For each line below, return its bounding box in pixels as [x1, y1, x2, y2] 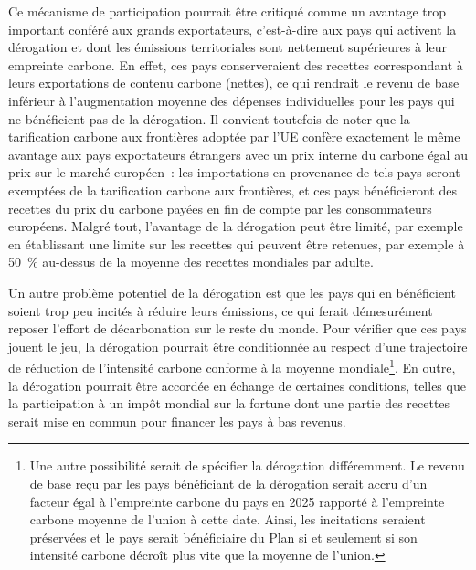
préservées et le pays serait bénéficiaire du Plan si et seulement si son [29, 527, 418, 546]
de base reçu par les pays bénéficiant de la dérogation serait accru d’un [29, 473, 428, 492]
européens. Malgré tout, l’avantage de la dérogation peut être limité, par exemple [8, 216, 463, 236]
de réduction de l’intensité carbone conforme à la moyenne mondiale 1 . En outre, [8, 355, 456, 376]
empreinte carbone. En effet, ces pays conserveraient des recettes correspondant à [8, 55, 463, 74]
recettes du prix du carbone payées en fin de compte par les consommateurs [8, 198, 432, 217]
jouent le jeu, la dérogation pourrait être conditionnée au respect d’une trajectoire [8, 336, 468, 355]
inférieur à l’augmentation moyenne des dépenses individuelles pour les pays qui [8, 90, 455, 110]
